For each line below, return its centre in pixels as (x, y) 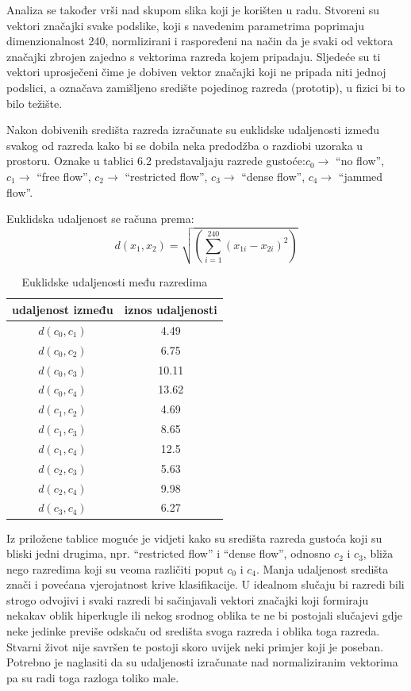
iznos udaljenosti (171, 309)
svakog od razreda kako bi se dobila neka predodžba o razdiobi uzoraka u (185, 145)
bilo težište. (35, 103)
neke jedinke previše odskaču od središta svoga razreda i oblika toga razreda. (193, 631)
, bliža (378, 553)
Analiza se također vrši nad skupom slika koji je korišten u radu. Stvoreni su (193, 10)
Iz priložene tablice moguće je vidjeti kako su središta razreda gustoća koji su (194, 537)
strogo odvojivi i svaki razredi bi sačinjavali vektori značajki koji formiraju (188, 599)
